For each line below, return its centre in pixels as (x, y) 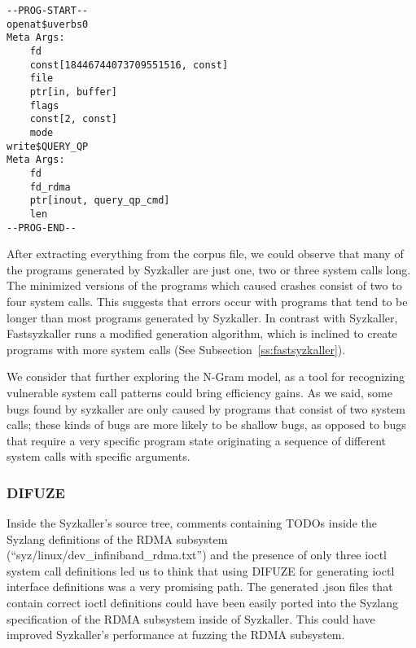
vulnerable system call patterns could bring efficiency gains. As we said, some (199, 392)
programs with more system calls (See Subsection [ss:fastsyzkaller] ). (176, 349)
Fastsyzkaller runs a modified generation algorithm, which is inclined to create (202, 333)
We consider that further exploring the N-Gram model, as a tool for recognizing (206, 377)
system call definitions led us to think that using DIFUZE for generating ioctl (201, 570)
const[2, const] (74, 119)
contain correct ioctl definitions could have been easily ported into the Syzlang (202, 603)
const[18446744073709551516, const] (129, 65)
